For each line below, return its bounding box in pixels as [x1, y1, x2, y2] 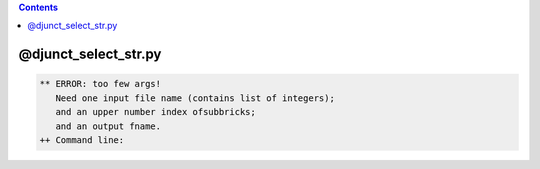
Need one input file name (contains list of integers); [55, 92, 335, 104]
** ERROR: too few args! [39, 78, 162, 90]
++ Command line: [39, 134, 125, 145]
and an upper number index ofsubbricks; [55, 106, 257, 118]
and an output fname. [55, 120, 162, 132]
